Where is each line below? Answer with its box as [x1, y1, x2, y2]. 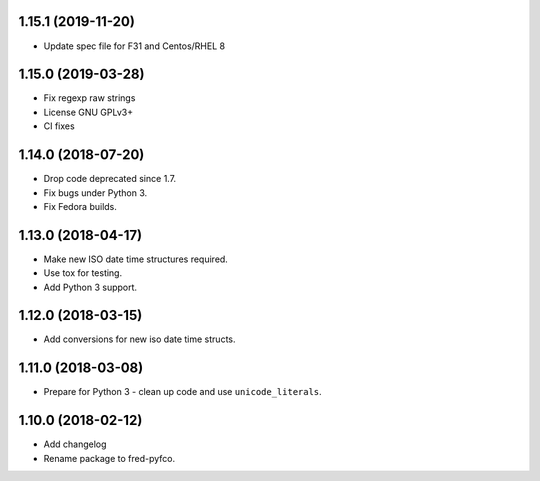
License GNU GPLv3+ [43, 106, 134, 118]
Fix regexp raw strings [43, 92, 136, 104]
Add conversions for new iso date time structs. [43, 333, 236, 345]
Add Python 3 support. [43, 281, 138, 293]
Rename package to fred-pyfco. [43, 452, 175, 464]
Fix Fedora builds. [43, 200, 117, 212]
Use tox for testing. [43, 267, 123, 279]
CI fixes [43, 120, 75, 132]
